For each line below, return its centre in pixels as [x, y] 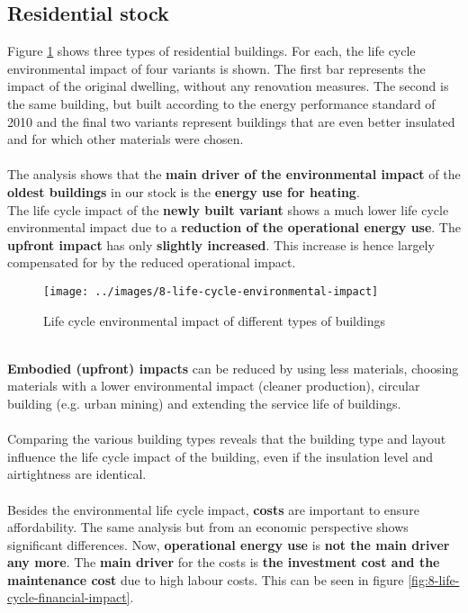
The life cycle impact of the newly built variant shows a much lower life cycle [228, 209]
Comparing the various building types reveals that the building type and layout [227, 439]
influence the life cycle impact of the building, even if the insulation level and [220, 456]
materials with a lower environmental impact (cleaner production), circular [214, 386]
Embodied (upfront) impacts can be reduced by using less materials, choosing [233, 368]
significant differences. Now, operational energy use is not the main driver [229, 544]
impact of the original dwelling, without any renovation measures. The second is [228, 86]
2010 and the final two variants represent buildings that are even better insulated [231, 121]
